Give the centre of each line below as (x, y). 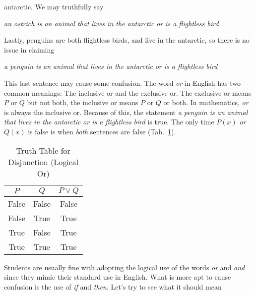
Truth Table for (43, 150)
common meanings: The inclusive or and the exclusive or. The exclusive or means (128, 92)
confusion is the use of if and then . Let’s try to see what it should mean (113, 286)
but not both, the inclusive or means (83, 102)
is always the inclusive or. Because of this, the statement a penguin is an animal (126, 112)
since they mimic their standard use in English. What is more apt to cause (118, 277)
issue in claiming (29, 49)
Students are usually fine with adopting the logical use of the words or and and (125, 267)
